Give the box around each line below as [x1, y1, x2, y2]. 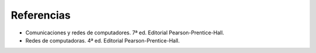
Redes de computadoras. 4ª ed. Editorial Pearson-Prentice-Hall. [25, 37, 180, 44]
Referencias [11, 9, 71, 22]
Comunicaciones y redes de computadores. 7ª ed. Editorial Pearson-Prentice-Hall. [25, 29, 225, 36]
